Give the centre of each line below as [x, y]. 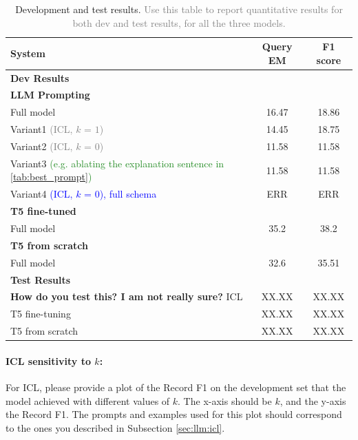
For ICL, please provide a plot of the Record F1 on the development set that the [176, 387]
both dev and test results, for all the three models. [179, 22]
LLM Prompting [50, 95]
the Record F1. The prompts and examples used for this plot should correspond [174, 414]
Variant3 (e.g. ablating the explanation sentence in [117, 163]
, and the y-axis [313, 400]
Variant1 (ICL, [42, 129]
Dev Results [40, 77]
